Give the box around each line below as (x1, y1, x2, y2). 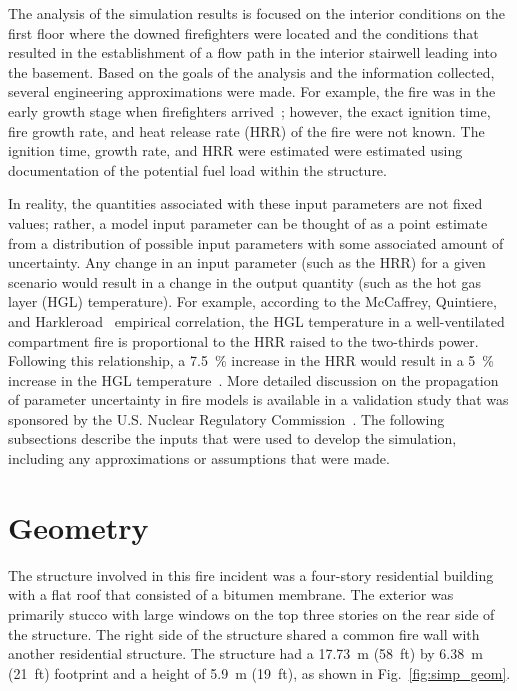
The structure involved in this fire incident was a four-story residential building (8, 564, 494, 585)
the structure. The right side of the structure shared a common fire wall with (8, 623, 480, 644)
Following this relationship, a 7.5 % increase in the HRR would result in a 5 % (8, 350, 494, 371)
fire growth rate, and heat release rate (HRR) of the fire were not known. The (8, 120, 485, 141)
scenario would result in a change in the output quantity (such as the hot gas (8, 271, 481, 292)
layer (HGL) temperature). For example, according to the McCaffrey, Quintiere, (8, 291, 497, 312)
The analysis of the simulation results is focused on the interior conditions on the (8, 3, 505, 23)
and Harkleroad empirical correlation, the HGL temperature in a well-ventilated (8, 310, 505, 331)
